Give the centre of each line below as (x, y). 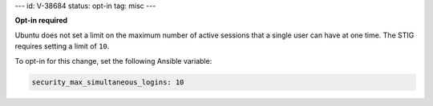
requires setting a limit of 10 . (62, 46)
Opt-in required (41, 21)
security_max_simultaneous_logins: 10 (108, 82)
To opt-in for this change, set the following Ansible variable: (113, 61)
